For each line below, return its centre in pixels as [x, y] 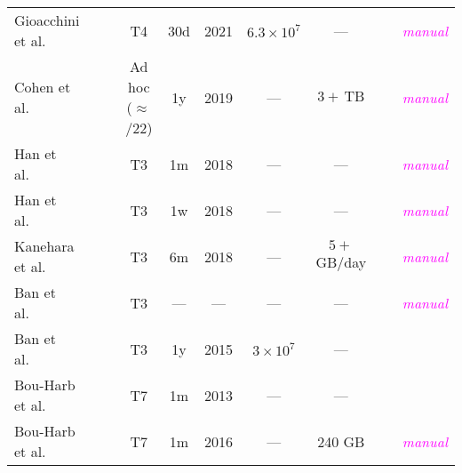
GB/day [341, 262]
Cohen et [43, 87]
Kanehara [44, 246]
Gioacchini [47, 20]
